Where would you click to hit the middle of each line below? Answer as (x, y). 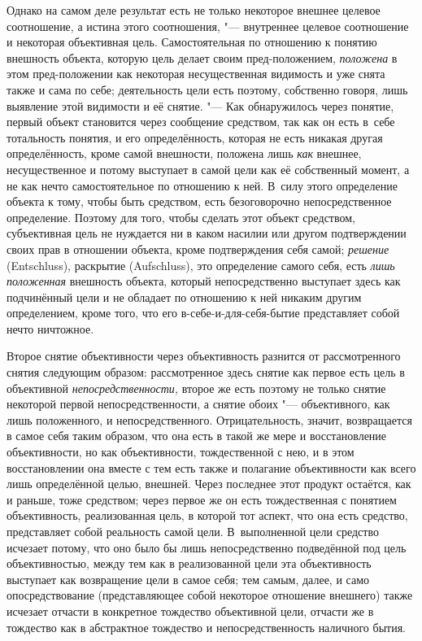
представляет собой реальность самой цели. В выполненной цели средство (193, 531)
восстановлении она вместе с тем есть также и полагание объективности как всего (211, 467)
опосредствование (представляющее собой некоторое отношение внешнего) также (210, 595)
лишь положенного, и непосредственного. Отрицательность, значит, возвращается (209, 419)
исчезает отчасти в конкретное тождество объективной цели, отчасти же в (190, 610)
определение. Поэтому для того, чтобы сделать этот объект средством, (181, 217)
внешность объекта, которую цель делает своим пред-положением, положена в (202, 57)
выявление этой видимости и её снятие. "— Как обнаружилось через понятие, (200, 105)
